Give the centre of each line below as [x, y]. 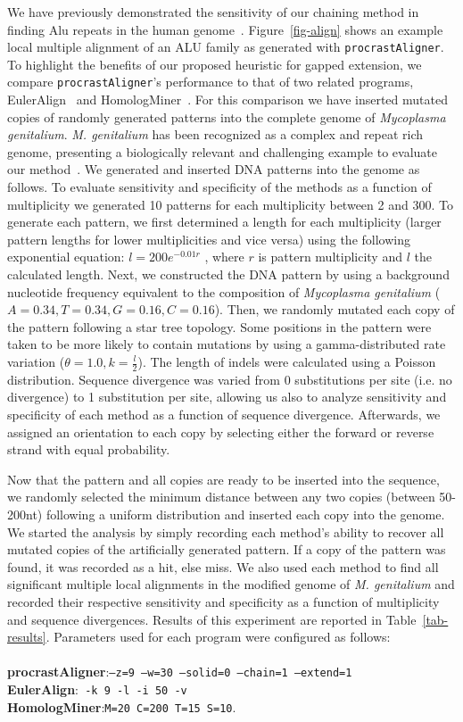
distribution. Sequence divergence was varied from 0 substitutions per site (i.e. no [230, 379]
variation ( [36, 361]
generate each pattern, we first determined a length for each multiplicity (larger [224, 222]
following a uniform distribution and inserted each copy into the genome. [245, 514]
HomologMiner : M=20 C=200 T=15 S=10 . [122, 706]
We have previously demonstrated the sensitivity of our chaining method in [213, 12]
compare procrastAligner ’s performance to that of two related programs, [211, 82]
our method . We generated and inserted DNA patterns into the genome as [214, 169]
